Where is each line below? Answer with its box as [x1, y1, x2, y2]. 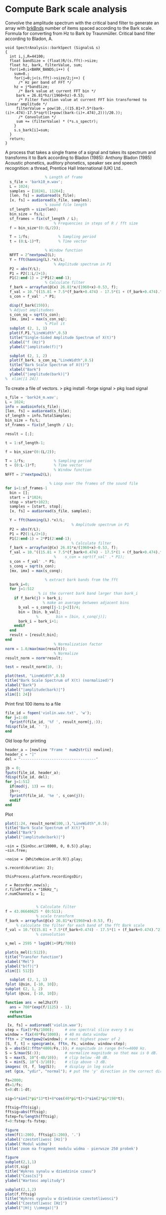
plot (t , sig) [5, 1164, 30, 1169]
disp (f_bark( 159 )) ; [9, 303, 50, 308]
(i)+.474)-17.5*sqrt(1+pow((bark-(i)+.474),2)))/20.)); [5, 110, 123, 115]
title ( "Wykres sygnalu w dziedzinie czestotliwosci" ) [5, 1196, 119, 1201]
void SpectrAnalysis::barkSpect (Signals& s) [5, 45, 100, 50]
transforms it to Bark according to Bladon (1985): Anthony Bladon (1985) [5, 155, 152, 161]
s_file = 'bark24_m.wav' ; [5, 395, 58, 400]
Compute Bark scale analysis [5, 3, 127, 15]
